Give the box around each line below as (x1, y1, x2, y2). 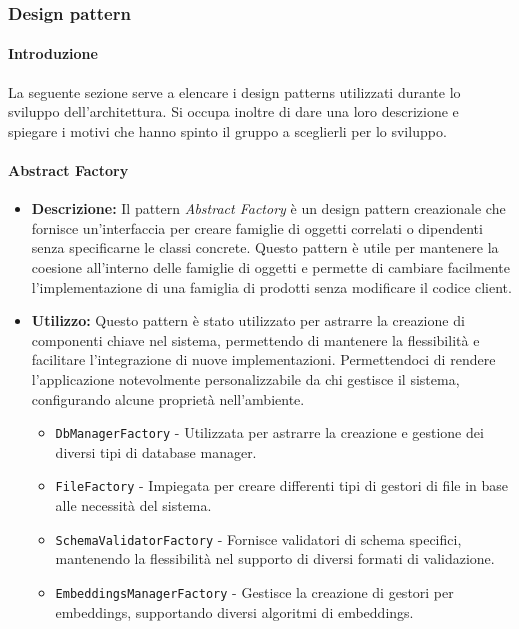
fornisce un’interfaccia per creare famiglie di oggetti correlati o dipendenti (31, 217, 483, 238)
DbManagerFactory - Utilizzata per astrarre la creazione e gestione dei (55, 422, 484, 443)
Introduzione (8, 43, 98, 64)
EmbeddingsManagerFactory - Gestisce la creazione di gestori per (55, 581, 454, 602)
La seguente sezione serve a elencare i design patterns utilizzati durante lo (8, 81, 461, 102)
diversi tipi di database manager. (55, 441, 257, 462)
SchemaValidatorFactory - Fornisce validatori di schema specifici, (55, 528, 462, 549)
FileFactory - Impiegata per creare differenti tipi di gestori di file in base (55, 475, 509, 496)
